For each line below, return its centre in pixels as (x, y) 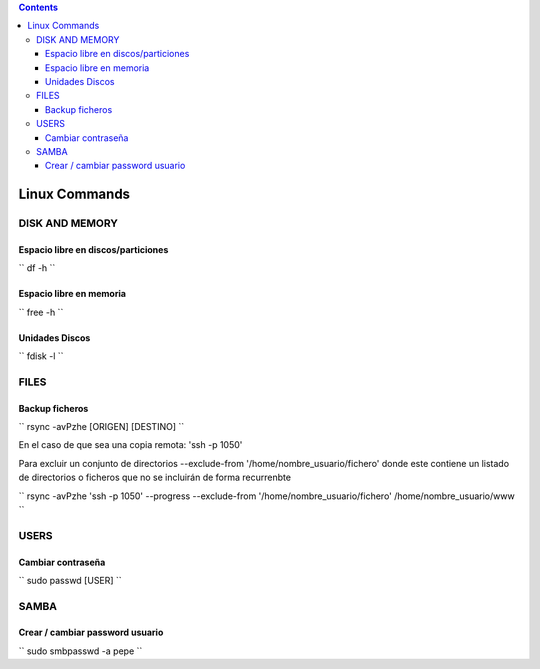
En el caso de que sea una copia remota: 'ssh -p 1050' (130, 445)
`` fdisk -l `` (41, 356)
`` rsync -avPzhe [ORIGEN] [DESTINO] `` (101, 426)
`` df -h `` (37, 268)
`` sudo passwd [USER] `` (70, 580)
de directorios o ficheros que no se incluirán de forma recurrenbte (155, 477)
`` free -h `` (41, 312)
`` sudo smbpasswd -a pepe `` (80, 651)
